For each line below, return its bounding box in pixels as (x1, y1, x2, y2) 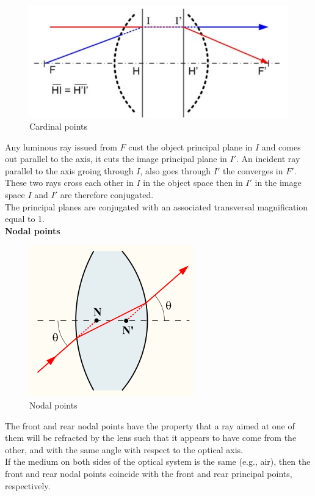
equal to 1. (5, 212, 45, 225)
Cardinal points (29, 120, 88, 133)
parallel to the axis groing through (5, 164, 134, 177)
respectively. (5, 479, 51, 492)
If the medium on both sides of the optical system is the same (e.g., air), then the (5, 455, 311, 468)
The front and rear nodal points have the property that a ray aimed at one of (5, 419, 295, 432)
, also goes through (140, 164, 211, 177)
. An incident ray (236, 152, 300, 165)
